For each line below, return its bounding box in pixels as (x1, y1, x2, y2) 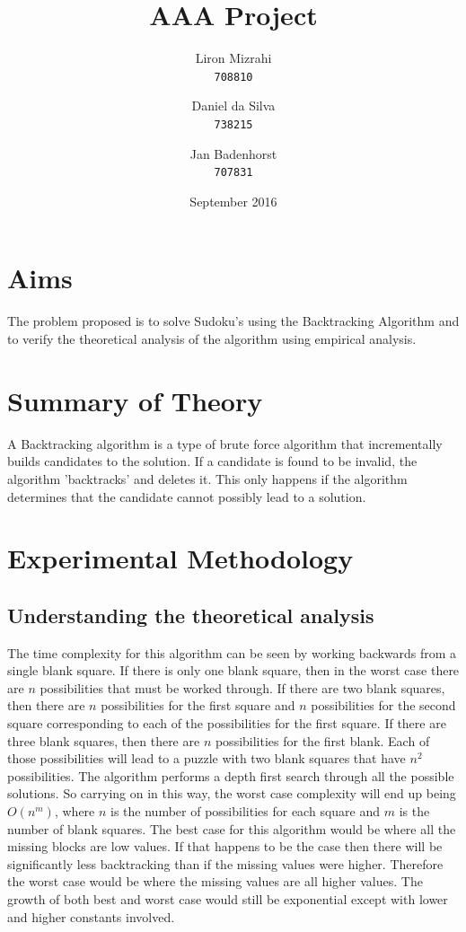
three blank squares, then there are (7, 731, 200, 750)
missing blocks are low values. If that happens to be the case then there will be (7, 837, 443, 856)
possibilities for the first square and (101, 696, 295, 715)
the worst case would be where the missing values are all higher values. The (7, 872, 423, 891)
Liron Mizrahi (195, 48, 272, 67)
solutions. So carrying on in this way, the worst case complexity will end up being (7, 784, 456, 803)
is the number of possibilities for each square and (110, 802, 381, 821)
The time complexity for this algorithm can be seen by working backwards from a (7, 643, 457, 662)
